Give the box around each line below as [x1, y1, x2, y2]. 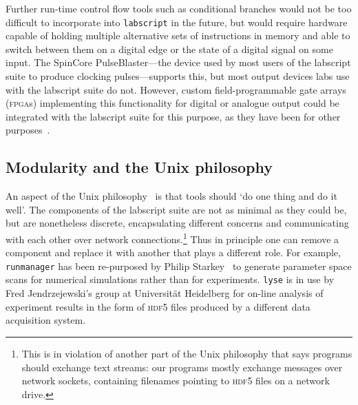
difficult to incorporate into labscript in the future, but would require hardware [6, 14, 348, 29]
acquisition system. [6, 313, 86, 327]
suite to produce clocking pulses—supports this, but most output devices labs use [6, 69, 350, 83]
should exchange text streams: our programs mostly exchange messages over [21, 360, 343, 374]
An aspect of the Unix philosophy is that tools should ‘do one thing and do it [6, 189, 337, 203]
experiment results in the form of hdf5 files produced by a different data [6, 299, 310, 313]
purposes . [6, 123, 50, 137]
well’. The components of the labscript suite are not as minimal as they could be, [6, 202, 347, 216]
